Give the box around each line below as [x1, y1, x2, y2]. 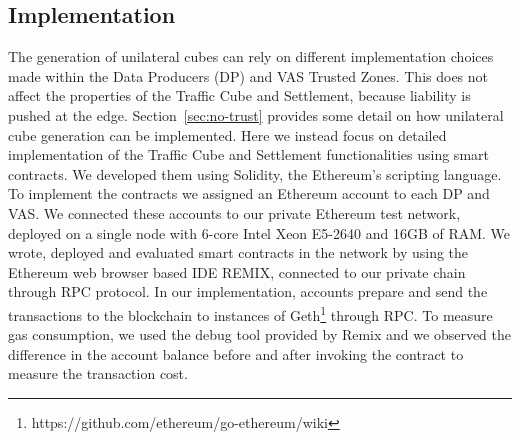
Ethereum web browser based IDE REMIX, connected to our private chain [8, 261, 466, 282]
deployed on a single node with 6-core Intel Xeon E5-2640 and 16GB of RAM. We [8, 222, 511, 243]
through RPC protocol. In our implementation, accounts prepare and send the [8, 281, 488, 302]
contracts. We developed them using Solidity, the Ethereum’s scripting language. [8, 163, 502, 184]
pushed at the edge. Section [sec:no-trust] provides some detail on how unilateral [8, 104, 504, 125]
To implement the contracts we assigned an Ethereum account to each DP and [8, 183, 490, 204]
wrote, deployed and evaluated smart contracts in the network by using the [8, 242, 469, 263]
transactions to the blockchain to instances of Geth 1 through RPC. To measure [8, 301, 493, 325]
